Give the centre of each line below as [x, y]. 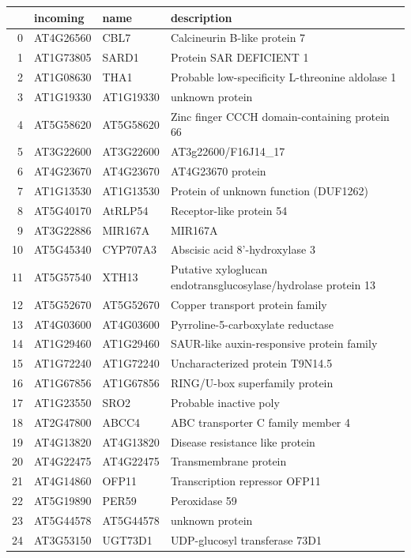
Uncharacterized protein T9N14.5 [251, 363]
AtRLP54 [125, 210]
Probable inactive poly [225, 402]
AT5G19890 [63, 501]
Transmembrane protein [228, 461]
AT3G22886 [63, 230]
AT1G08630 [63, 77]
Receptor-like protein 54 [229, 210]
